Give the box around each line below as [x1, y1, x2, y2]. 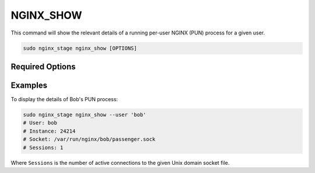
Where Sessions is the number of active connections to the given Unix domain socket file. [10, 159, 230, 166]
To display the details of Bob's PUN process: [10, 96, 118, 103]
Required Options [10, 61, 76, 71]
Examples [10, 80, 48, 90]
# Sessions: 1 [23, 144, 64, 151]
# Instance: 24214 [23, 127, 76, 134]
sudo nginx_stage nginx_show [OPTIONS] [23, 44, 137, 51]
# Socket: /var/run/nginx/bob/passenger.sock [23, 136, 156, 143]
